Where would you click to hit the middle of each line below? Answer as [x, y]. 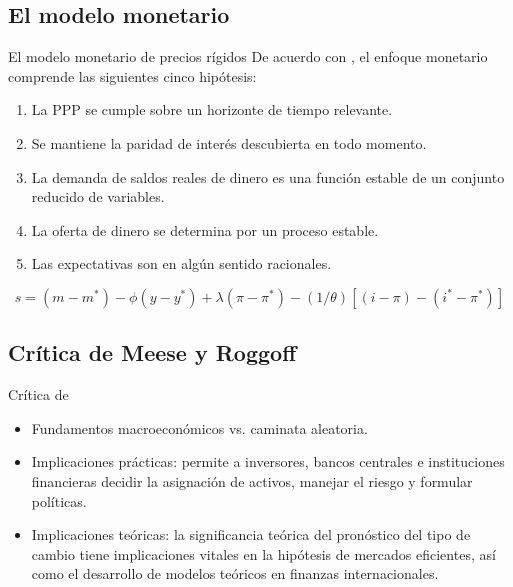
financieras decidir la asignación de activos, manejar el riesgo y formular [252, 480]
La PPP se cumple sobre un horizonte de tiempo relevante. [212, 109]
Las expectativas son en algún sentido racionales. [181, 263]
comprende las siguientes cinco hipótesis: [132, 75]
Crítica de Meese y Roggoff [152, 352]
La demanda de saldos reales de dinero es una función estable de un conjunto [268, 176]
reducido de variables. [98, 196]
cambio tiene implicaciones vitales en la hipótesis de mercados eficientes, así [263, 553]
